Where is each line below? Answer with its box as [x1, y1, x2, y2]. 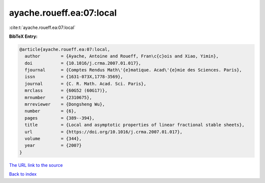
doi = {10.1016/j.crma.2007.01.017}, [25, 60, 141, 66]
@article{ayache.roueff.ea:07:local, [19, 47, 110, 52]
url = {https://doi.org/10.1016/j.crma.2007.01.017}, [25, 129, 183, 134]
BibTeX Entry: [9, 33, 38, 39]
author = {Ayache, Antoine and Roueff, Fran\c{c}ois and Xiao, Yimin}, [25, 53, 219, 59]
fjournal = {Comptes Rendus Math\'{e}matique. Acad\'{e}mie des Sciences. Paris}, [25, 67, 242, 73]
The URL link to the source [9, 162, 63, 168]
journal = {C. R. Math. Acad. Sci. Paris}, [25, 81, 147, 86]
